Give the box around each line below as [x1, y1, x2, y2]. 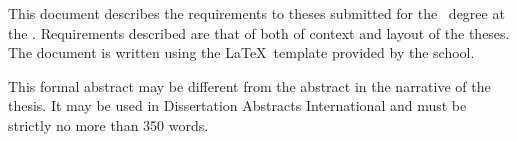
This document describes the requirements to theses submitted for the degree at [8, 3, 505, 23]
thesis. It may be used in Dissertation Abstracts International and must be [8, 95, 467, 116]
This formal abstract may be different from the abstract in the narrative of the [8, 75, 491, 96]
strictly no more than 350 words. [8, 114, 209, 135]
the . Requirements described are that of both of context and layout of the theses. [8, 22, 510, 43]
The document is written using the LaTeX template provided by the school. [8, 42, 475, 63]
